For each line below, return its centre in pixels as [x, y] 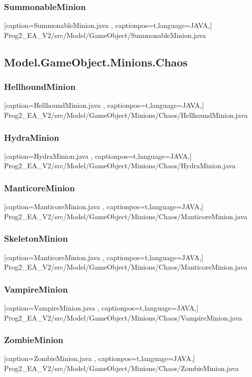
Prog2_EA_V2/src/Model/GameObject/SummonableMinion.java [105, 35]
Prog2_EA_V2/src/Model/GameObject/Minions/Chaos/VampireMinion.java [123, 317]
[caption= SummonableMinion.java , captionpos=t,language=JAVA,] [108, 25]
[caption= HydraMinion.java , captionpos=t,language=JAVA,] [98, 156]
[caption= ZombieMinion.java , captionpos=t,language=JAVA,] [100, 358]
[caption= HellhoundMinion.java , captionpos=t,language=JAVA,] [104, 105]
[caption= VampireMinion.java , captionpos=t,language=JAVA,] [101, 308]
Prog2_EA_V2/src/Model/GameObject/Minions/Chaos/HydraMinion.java [120, 166]
